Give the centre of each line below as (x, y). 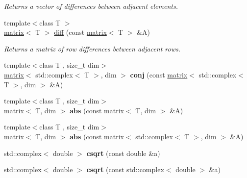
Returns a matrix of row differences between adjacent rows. (92, 48)
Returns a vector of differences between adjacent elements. (91, 6)
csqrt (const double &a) (123, 153)
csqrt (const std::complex (125, 169)
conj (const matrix (159, 74)
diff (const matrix (80, 32)
